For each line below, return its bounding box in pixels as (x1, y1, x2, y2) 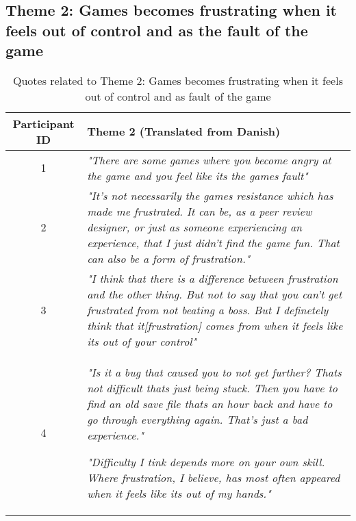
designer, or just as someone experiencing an (87, 218, 303, 235)
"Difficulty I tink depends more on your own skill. (87, 453, 325, 470)
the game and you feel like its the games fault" (87, 167, 308, 183)
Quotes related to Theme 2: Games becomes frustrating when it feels (13, 72, 343, 88)
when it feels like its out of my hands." (87, 485, 271, 501)
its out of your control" (87, 333, 196, 349)
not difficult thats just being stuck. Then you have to (87, 379, 338, 396)
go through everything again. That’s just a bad (87, 411, 308, 427)
